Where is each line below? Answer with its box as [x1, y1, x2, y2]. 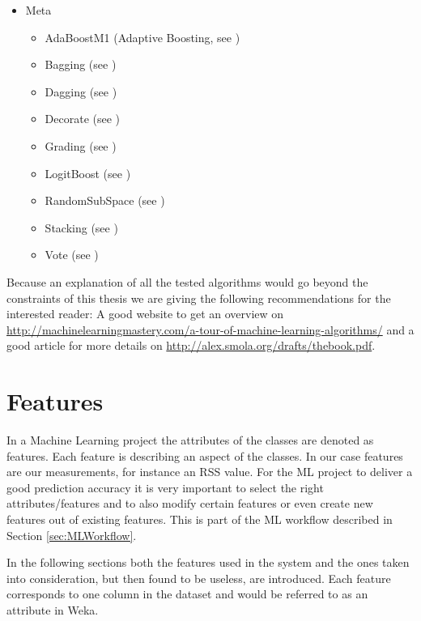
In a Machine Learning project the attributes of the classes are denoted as [6, 432, 374, 449]
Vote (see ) [45, 246, 99, 263]
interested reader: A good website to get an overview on [6, 305, 284, 322]
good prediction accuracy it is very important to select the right [6, 479, 324, 496]
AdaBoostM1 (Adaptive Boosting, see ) [45, 28, 240, 45]
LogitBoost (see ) [45, 164, 131, 181]
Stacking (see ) [45, 219, 118, 236]
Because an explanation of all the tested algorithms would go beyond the [6, 273, 368, 290]
